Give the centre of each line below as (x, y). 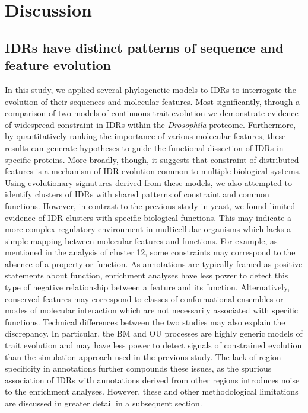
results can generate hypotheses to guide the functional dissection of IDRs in (144, 147)
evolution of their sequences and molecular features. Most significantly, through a (153, 101)
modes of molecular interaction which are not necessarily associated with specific (152, 310)
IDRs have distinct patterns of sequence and (144, 47)
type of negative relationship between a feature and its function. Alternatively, (147, 287)
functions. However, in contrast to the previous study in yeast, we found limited (150, 205)
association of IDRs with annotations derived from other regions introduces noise (152, 380)
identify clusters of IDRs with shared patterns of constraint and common (137, 194)
